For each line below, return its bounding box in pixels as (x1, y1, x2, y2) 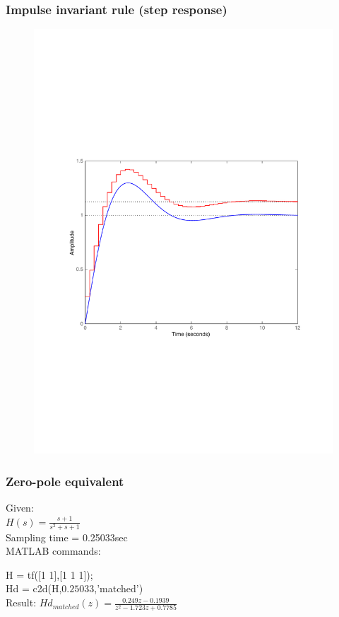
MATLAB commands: (6, 543, 101, 558)
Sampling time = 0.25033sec (6, 529, 128, 544)
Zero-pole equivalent (6, 472, 124, 490)
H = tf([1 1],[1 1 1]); (6, 567, 93, 582)
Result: (6, 595, 37, 610)
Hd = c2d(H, (6, 581, 62, 596)
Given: (6, 500, 34, 514)
